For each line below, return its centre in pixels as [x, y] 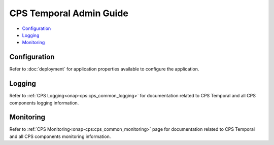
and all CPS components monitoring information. [60, 136]
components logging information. [44, 103]
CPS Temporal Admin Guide [69, 13]
